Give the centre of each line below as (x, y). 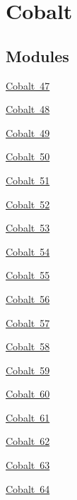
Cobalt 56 (28, 298)
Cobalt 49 (28, 132)
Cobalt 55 (28, 275)
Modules (37, 55)
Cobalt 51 (28, 180)
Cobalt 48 (28, 109)
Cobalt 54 (28, 251)
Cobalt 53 (28, 228)
